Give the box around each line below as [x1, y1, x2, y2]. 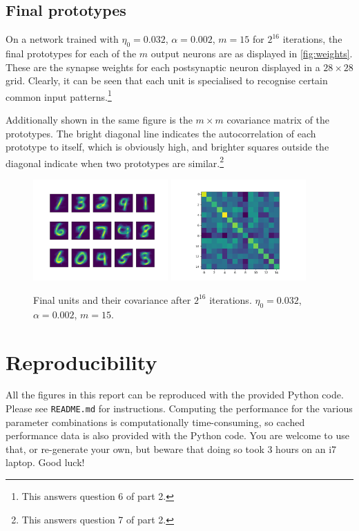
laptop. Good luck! [6, 455, 85, 470]
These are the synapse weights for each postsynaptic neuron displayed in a [6, 59, 320, 74]
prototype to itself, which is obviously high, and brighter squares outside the [6, 139, 329, 154]
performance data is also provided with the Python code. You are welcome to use [6, 428, 349, 443]
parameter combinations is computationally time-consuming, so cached [6, 414, 305, 429]
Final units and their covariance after [33, 292, 191, 307]
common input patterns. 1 [6, 87, 112, 104]
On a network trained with [6, 32, 119, 46]
